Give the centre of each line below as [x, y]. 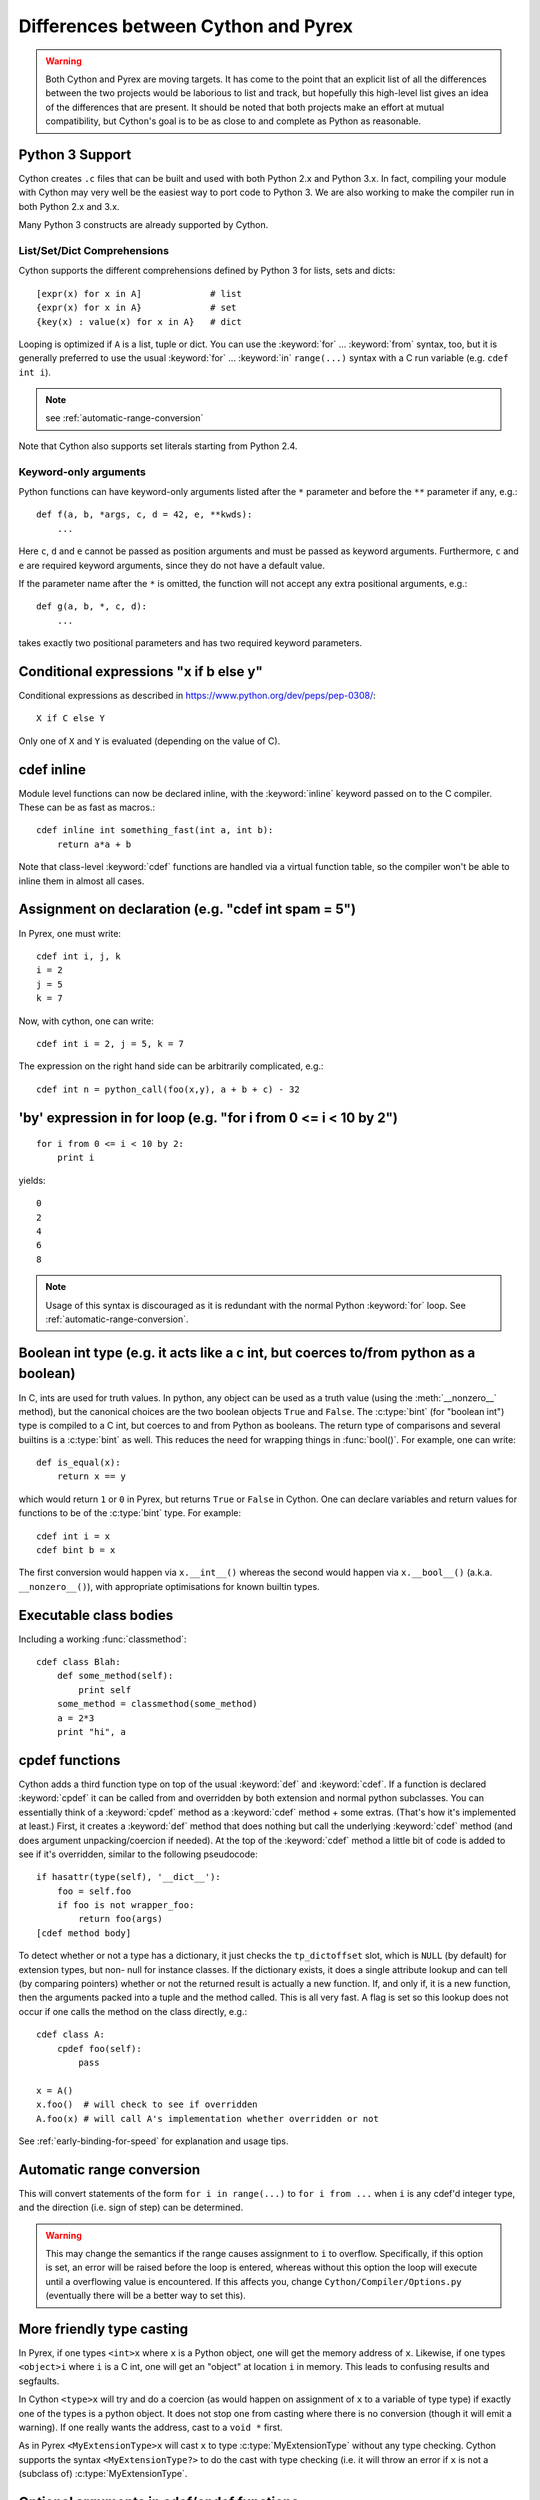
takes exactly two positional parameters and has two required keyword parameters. [190, 643]
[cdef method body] [84, 1933]
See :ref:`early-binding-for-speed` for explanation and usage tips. [153, 2141]
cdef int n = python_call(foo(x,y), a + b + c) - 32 [168, 1089]
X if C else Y [70, 718]
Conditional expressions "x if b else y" [141, 671]
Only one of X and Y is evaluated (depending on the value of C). [149, 741]
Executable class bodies [96, 1615]
